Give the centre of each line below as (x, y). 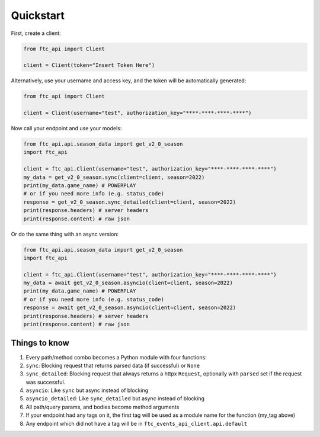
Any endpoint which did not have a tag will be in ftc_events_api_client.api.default (137, 423)
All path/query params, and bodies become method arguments (103, 407)
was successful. (46, 382)
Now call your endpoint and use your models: (66, 128)
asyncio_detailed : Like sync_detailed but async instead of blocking (115, 399)
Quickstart (38, 15)
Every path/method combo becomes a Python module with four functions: (116, 357)
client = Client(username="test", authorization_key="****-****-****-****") (137, 113)
